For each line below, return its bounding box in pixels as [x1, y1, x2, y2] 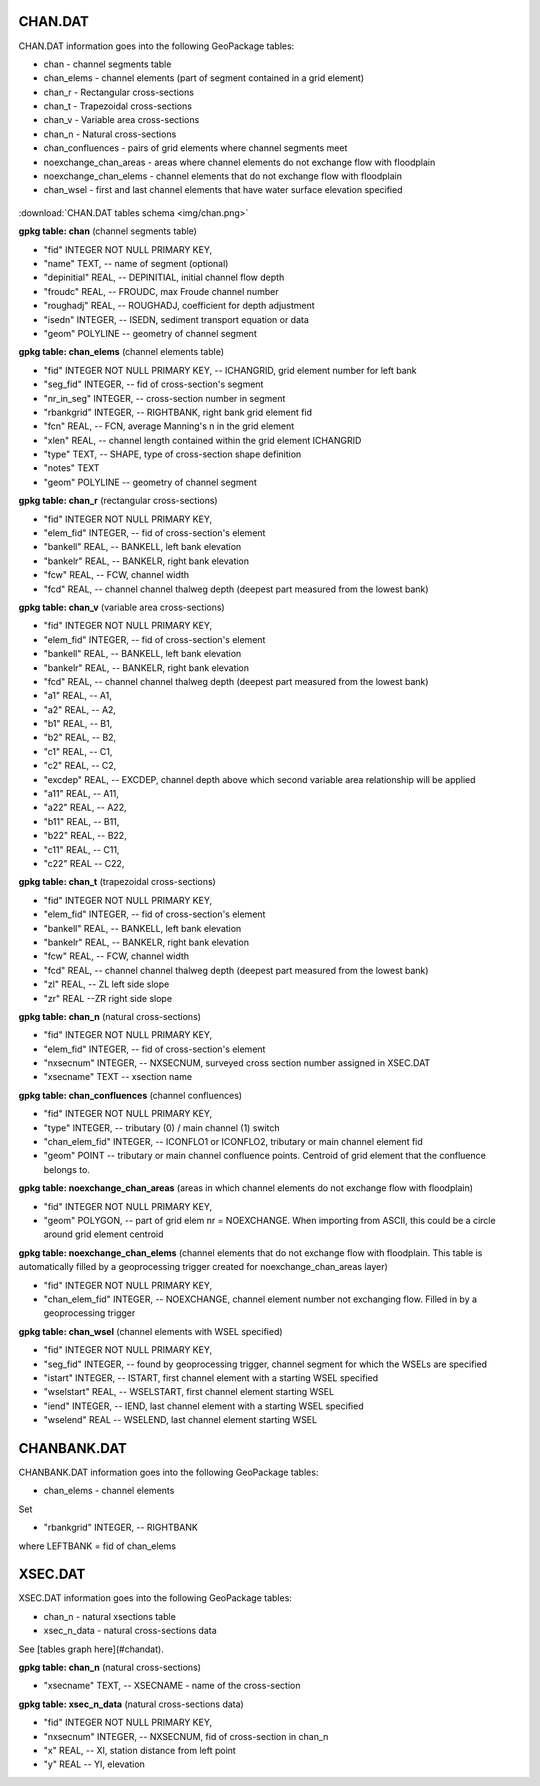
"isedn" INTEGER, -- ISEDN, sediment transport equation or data [43, 313, 310, 325]
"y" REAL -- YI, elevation [43, 1758, 145, 1770]
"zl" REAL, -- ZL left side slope [43, 978, 170, 990]
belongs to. [43, 1163, 90, 1175]
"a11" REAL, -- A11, [43, 788, 120, 800]
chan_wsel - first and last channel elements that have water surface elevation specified [43, 184, 403, 196]
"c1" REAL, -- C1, [43, 745, 113, 757]
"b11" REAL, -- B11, [43, 815, 120, 827]
